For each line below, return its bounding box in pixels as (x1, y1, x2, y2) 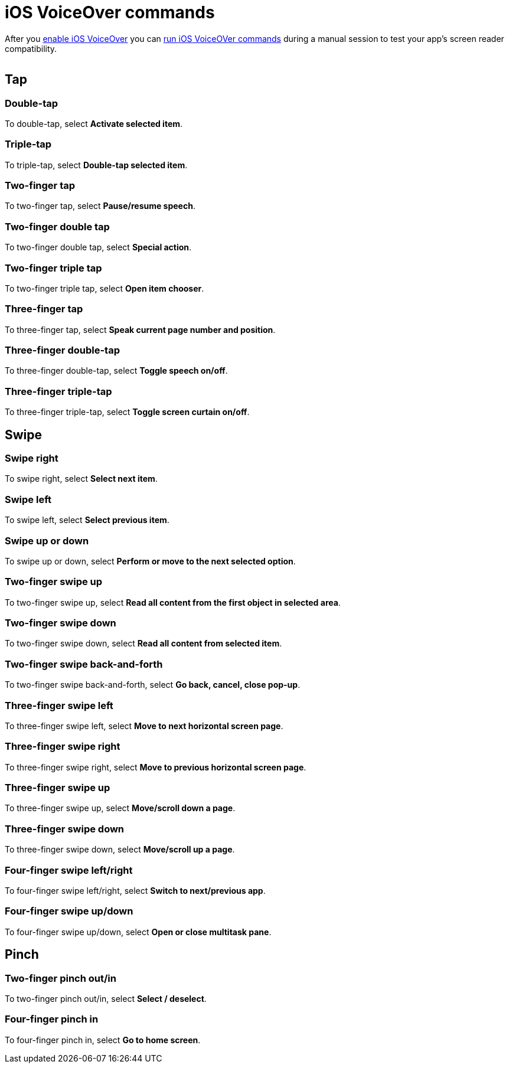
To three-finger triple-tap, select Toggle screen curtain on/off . (5, 407, 250, 417)
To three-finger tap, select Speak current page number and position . (5, 324, 276, 335)
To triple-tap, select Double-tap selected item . (5, 159, 188, 170)
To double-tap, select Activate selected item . (5, 118, 183, 129)
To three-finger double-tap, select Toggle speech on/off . (5, 365, 228, 376)
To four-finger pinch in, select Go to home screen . (5, 1034, 201, 1045)
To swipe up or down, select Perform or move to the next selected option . (5, 556, 296, 566)
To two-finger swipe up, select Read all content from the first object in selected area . (5, 597, 341, 608)
